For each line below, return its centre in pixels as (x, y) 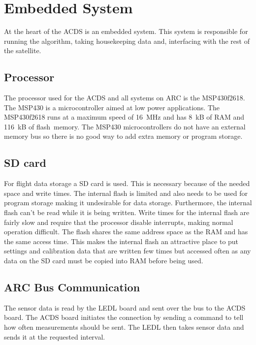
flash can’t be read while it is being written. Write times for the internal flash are (127, 212)
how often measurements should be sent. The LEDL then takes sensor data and (124, 327)
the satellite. (23, 50)
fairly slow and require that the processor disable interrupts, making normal (119, 222)
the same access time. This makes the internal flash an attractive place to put (121, 241)
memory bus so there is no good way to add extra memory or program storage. (123, 136)
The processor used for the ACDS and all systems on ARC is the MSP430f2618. (125, 98)
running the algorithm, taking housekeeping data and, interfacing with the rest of (127, 41)
